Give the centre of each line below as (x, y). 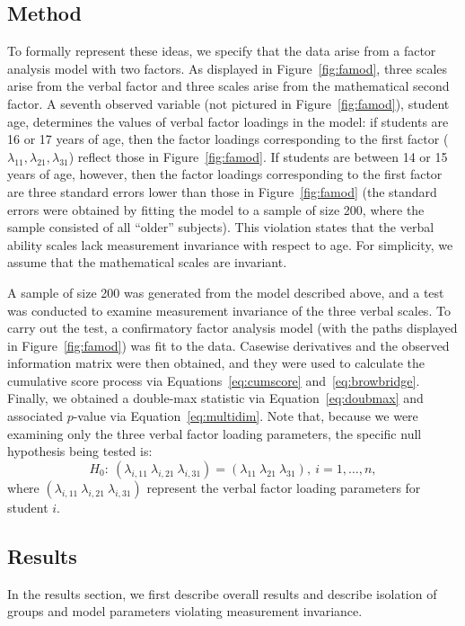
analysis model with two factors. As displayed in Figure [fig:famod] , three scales (228, 68)
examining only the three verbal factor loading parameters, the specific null (215, 433)
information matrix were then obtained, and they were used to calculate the (216, 363)
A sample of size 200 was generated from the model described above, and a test (226, 292)
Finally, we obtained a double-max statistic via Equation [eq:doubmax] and (215, 398)
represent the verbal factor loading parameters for (284, 487)
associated (35, 416)
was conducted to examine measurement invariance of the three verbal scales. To (229, 310)
